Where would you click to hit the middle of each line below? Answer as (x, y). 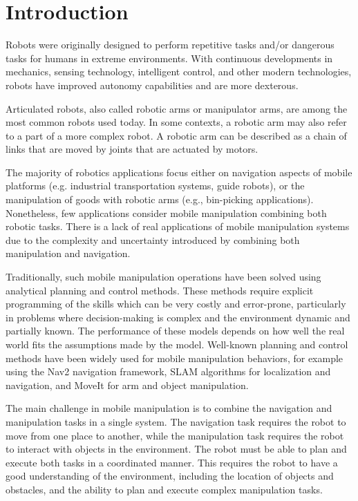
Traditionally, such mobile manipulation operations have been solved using (163, 277)
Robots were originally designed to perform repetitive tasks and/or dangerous (170, 45)
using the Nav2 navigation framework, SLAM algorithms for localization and (168, 371)
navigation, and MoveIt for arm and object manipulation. (127, 385)
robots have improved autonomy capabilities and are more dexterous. (152, 85)
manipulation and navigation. (68, 253)
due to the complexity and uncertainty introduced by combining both (153, 239)
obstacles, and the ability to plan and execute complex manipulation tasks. (164, 489)
